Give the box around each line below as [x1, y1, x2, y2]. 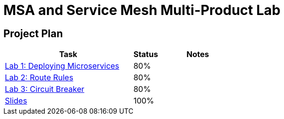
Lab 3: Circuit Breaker [5, 84, 85, 94]
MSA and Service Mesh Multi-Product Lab [3, 2, 281, 18]
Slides [5, 96, 27, 106]
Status [133, 49, 158, 59]
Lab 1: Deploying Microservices [5, 61, 120, 71]
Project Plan [3, 27, 63, 40]
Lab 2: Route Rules [5, 73, 73, 83]
